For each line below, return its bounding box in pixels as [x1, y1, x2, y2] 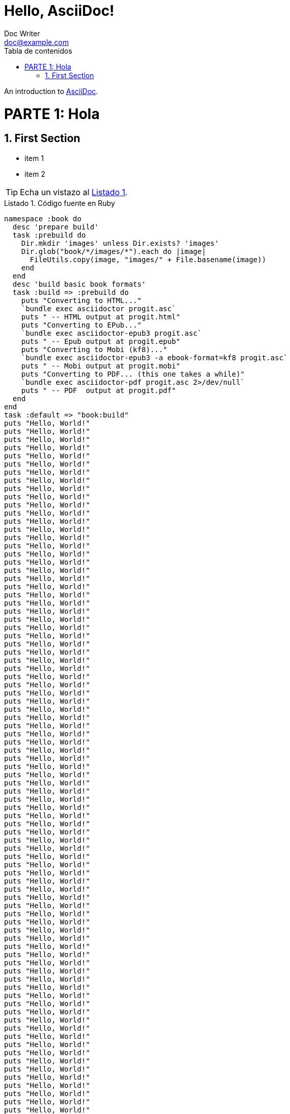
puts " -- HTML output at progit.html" [21, 312, 180, 321]
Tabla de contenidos [4, 46, 72, 55]
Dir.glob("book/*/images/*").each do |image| [21, 247, 206, 256]
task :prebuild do [12, 230, 86, 239]
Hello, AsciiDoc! [4, 2, 115, 19]
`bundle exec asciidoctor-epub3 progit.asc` [21, 329, 202, 337]
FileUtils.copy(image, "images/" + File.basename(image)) [30, 255, 267, 264]
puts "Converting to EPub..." [21, 320, 142, 329]
